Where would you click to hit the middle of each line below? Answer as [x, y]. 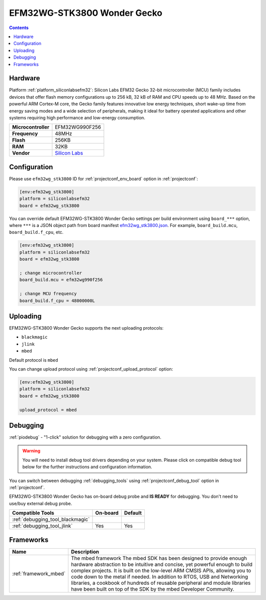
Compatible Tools [33, 513]
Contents [19, 28]
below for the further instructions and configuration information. [87, 467]
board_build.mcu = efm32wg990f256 [61, 280]
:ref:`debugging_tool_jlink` [42, 526]
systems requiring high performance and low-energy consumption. [77, 117]
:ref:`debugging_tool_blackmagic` [51, 520]
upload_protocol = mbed [48, 410]
